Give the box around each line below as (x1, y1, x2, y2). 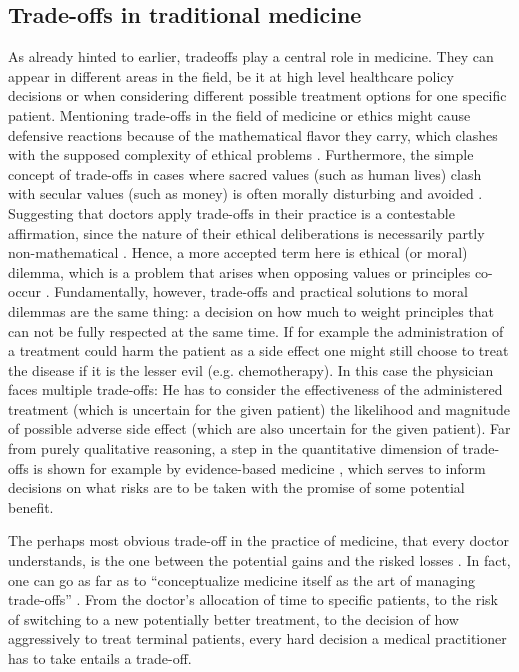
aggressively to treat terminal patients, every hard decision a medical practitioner (8, 628, 507, 649)
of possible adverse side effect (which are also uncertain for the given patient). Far (8, 418, 511, 439)
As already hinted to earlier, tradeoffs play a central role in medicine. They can (8, 46, 494, 67)
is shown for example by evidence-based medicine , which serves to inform (33, 457, 486, 478)
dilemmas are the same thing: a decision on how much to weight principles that (8, 300, 495, 321)
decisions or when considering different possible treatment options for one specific (8, 85, 507, 106)
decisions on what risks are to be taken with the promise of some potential (8, 477, 465, 498)
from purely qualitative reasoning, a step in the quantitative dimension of (8, 438, 458, 459)
